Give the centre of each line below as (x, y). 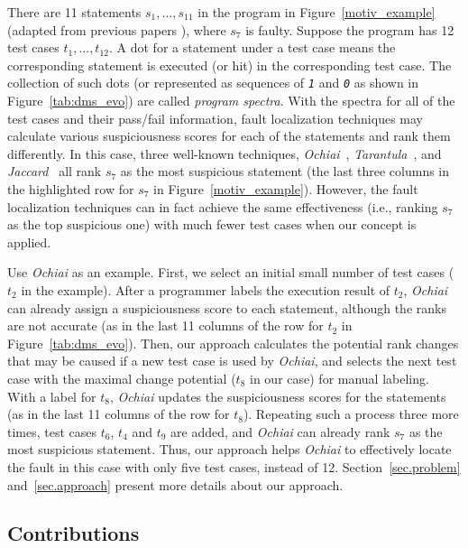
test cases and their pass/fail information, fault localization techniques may (215, 118)
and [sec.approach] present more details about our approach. (175, 484)
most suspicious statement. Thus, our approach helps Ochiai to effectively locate (229, 449)
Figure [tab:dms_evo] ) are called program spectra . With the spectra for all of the (231, 101)
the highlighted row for (71, 189)
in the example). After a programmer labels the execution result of (206, 289)
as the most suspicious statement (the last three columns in (285, 171)
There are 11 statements (74, 12)
